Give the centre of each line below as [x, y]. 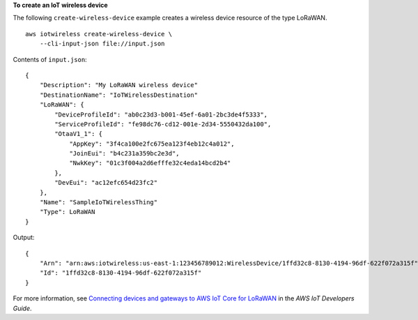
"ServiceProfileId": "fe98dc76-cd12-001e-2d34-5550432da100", [163, 124]
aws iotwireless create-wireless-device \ [99, 34]
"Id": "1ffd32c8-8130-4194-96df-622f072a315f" [121, 273]
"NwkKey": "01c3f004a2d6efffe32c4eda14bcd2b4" [150, 163]
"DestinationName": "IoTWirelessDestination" [119, 95]
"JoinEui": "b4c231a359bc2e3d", [125, 154]
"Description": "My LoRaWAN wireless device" [119, 85]
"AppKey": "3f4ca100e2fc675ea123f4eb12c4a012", [152, 144]
